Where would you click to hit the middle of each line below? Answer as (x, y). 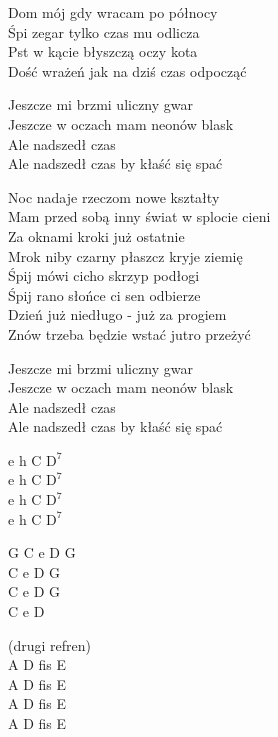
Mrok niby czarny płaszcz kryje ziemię (125, 255)
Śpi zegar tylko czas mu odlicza (104, 31)
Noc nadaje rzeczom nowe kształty (114, 196)
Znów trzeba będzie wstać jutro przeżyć (129, 333)
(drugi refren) (49, 644)
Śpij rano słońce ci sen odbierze (104, 294)
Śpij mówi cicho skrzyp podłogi (104, 275)
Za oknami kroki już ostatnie (96, 235)
